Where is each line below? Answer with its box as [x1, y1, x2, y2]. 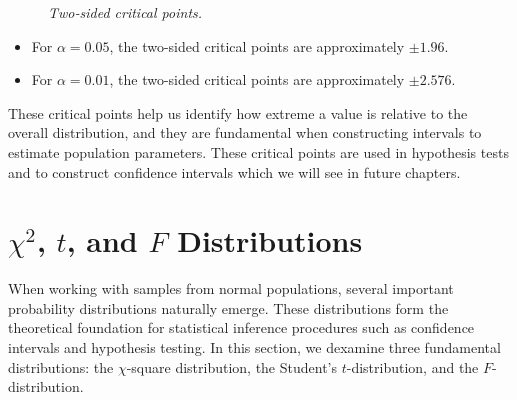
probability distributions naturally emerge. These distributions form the [8, 297, 449, 318]
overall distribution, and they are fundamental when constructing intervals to [8, 122, 482, 143]
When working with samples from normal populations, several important [8, 278, 454, 299]
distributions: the [8, 356, 114, 377]
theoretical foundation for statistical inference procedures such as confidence [8, 317, 475, 338]
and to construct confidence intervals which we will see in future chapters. [8, 161, 461, 182]
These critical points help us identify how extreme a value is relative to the [8, 102, 468, 123]
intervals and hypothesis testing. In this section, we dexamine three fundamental [8, 337, 501, 358]
